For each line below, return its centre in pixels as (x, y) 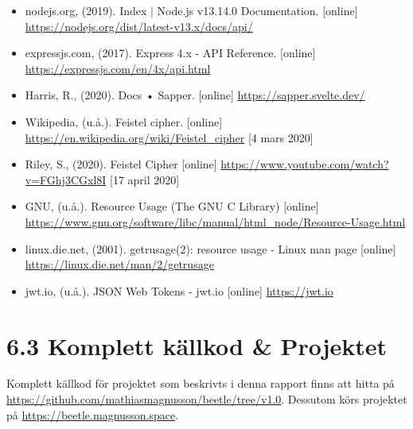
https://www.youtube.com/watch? (305, 164)
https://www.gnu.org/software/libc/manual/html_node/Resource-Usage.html (215, 221)
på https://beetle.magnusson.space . (93, 414)
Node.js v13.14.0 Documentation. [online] (257, 10)
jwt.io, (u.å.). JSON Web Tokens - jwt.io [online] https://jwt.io (179, 290)
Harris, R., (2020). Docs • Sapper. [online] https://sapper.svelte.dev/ (195, 95)
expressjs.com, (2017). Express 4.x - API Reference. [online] (170, 53)
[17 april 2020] (144, 179)
